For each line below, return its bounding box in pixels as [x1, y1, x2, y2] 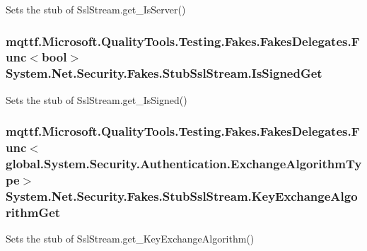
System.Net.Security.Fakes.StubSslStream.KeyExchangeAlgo [6, 187, 358, 204]
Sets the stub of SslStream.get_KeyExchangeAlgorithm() [6, 231, 255, 246]
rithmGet [6, 203, 61, 221]
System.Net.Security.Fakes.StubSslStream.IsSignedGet [6, 64, 322, 82]
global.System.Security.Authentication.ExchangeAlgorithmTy [6, 155, 362, 173]
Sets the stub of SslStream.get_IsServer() [6, 2, 186, 16]
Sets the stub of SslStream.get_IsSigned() [6, 92, 187, 107]
